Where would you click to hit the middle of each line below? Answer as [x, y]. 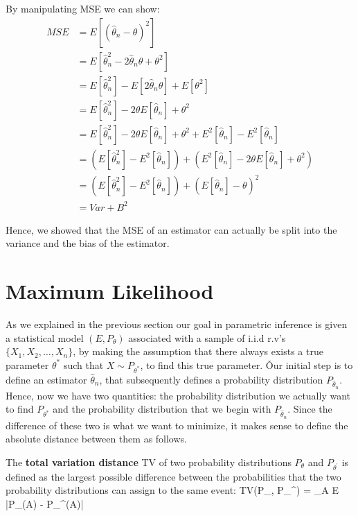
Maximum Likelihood [110, 291]
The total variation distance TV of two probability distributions [149, 462]
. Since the [310, 409]
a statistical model [45, 337]
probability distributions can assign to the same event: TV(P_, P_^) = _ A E [172, 490]
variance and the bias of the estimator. [88, 243]
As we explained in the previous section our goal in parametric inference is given [177, 324]
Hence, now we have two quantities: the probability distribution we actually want [178, 395]
